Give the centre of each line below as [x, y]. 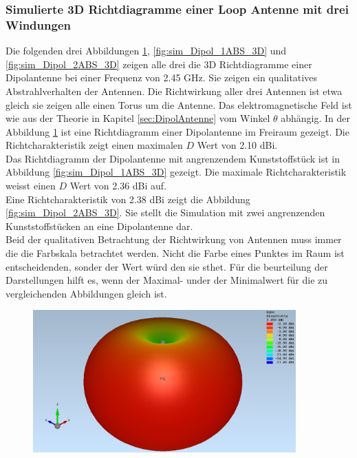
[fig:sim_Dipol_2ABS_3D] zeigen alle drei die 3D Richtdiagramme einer [159, 64]
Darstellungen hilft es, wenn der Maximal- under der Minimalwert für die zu [167, 280]
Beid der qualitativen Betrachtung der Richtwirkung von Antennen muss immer [174, 239]
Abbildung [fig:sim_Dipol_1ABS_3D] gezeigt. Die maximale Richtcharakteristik [176, 172]
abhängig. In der [315, 118]
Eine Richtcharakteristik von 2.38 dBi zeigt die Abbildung [128, 199]
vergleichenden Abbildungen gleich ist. [86, 293]
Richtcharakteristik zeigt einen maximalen [94, 145]
